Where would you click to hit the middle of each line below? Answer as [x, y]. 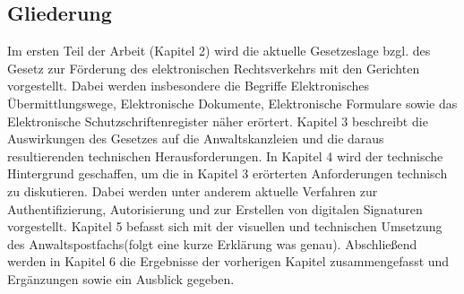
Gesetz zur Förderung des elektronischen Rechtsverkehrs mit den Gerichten [214, 68]
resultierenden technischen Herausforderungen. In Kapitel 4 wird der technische [225, 156]
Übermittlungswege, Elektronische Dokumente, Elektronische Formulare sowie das [232, 103]
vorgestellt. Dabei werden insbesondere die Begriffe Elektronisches [189, 86]
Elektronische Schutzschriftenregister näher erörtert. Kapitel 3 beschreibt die [218, 121]
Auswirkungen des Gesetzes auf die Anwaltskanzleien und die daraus [196, 138]
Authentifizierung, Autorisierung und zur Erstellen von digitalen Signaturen [215, 208]
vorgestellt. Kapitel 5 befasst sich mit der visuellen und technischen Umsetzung [225, 226]
